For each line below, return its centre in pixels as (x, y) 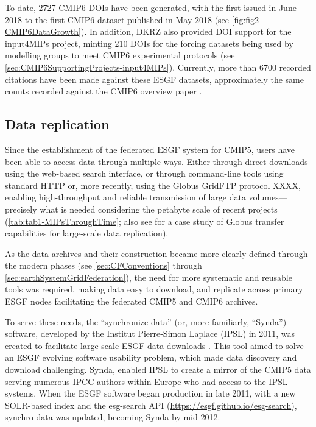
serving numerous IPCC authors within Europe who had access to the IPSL (146, 381)
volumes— (268, 197)
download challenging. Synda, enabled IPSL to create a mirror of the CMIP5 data (158, 369)
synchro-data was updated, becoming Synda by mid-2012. (113, 417)
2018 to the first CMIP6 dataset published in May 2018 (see (117, 19)
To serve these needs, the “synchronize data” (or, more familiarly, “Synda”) (146, 321)
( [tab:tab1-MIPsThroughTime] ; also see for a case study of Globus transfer (145, 221)
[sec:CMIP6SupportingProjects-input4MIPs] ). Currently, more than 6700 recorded (158, 67)
